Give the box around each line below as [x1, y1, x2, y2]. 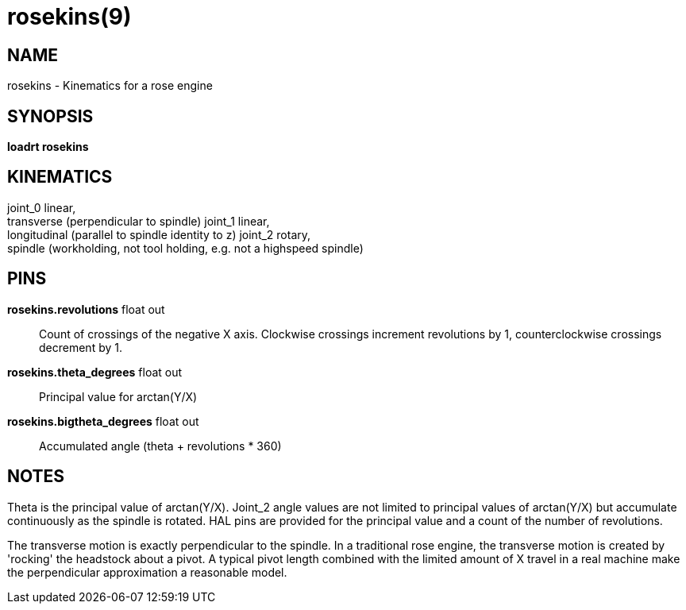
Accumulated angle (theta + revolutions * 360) [39, 438, 282, 453]
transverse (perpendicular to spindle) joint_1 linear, [7, 214, 270, 228]
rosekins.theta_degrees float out [7, 365, 183, 379]
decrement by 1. [39, 340, 122, 354]
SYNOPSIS [7, 106, 94, 126]
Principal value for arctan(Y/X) [39, 389, 198, 403]
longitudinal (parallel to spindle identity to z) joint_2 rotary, [7, 227, 311, 241]
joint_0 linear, [7, 200, 76, 214]
